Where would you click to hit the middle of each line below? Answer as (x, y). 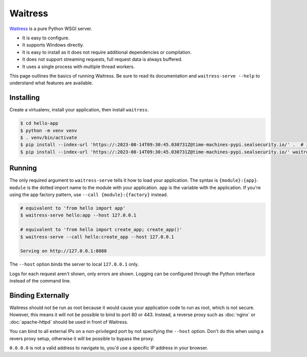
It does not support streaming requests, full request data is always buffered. (102, 59)
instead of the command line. (40, 281)
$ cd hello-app (39, 123)
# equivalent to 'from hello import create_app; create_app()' (101, 230)
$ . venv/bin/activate (49, 137)
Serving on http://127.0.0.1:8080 (63, 251)
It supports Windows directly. (53, 45)
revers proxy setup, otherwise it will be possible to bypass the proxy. (82, 338)
